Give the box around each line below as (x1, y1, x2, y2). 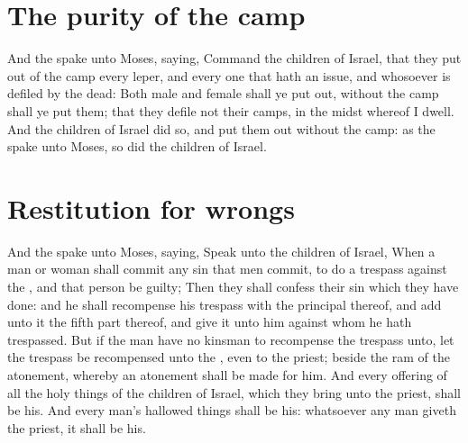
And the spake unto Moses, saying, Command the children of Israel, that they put (7, 49, 462, 68)
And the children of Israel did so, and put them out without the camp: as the (7, 119, 436, 138)
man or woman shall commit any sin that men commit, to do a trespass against (7, 259, 447, 278)
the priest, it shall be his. (7, 418, 146, 437)
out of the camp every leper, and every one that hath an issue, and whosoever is (7, 66, 451, 85)
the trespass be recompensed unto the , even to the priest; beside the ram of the (7, 348, 450, 366)
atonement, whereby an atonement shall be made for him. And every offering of (7, 365, 447, 384)
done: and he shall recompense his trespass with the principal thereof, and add (7, 294, 442, 313)
